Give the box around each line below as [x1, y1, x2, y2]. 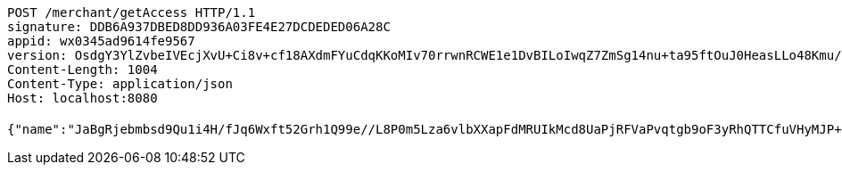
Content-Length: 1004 [7, 62, 158, 77]
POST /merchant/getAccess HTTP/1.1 [7, 5, 256, 20]
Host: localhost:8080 [7, 91, 158, 105]
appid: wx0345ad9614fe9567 [7, 34, 195, 48]
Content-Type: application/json [7, 77, 233, 91]
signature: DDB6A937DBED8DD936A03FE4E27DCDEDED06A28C [7, 20, 391, 34]
